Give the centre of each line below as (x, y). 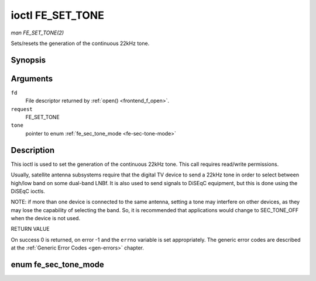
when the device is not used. (46, 218)
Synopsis (28, 60)
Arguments (32, 79)
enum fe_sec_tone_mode (58, 265)
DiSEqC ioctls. (28, 191)
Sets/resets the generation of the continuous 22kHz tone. (80, 43)
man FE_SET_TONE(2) (37, 33)
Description (33, 150)
